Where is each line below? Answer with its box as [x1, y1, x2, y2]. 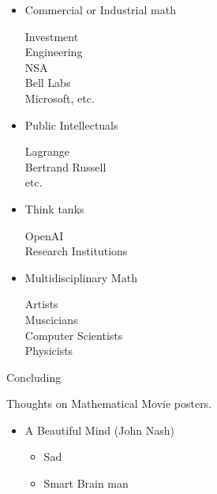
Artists [24, 296, 58, 312]
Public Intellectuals [24, 116, 118, 133]
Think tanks [24, 200, 84, 217]
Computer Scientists [24, 326, 123, 343]
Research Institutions [24, 243, 128, 259]
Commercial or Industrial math [24, 2, 176, 17]
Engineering [24, 43, 83, 60]
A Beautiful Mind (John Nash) [24, 421, 174, 438]
